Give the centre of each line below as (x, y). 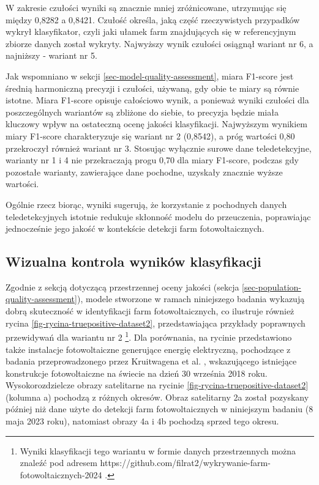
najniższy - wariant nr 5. (51, 55)
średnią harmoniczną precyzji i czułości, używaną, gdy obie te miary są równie (152, 88)
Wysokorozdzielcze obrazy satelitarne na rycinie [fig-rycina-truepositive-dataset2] (157, 385)
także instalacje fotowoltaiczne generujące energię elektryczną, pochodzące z (148, 349)
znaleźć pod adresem (58, 463)
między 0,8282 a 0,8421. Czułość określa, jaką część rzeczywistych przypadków (153, 19)
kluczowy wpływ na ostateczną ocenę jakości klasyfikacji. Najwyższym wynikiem (157, 124)
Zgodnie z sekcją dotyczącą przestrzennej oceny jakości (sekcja (122, 287)
